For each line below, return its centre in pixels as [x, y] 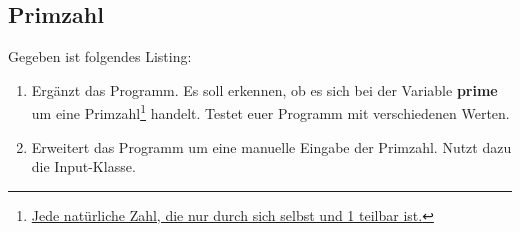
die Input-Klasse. [83, 166]
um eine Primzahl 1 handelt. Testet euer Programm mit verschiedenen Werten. [270, 112]
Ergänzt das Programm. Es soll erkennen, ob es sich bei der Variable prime [264, 89]
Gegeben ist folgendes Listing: [100, 56]
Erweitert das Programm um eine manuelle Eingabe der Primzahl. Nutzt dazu [271, 146]
